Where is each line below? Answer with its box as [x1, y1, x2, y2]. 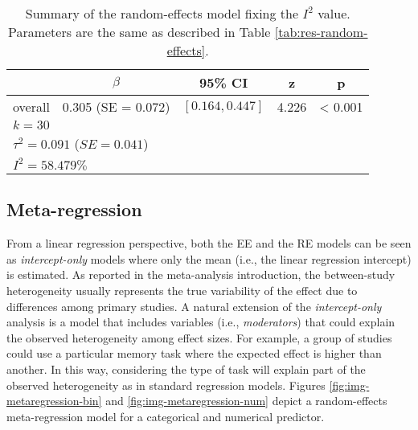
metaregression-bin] [6, 392, 102, 409]
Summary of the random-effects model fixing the [25, 4, 299, 23]
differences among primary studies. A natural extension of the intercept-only [6, 297, 382, 314]
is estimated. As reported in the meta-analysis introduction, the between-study [6, 266, 395, 283]
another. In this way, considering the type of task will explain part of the [6, 360, 366, 377]
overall [13, 97, 50, 116]
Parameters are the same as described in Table [7, 23, 271, 41]
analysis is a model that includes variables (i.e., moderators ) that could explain [6, 313, 395, 330]
